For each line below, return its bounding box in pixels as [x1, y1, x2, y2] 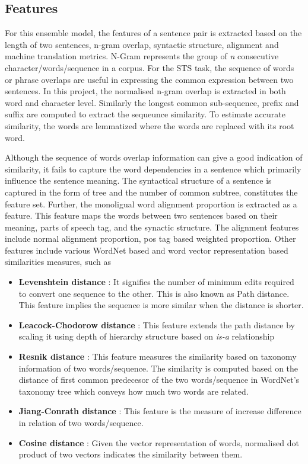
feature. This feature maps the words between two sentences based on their [5, 209, 278, 222]
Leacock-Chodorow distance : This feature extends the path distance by [18, 318, 295, 331]
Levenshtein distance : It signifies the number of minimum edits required [18, 276, 294, 288]
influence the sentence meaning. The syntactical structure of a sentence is [5, 174, 272, 187]
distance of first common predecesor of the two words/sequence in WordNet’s [18, 373, 300, 386]
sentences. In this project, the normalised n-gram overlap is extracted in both [5, 85, 286, 97]
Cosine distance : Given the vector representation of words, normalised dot [18, 436, 299, 449]
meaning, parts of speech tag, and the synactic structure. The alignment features [5, 220, 299, 233]
